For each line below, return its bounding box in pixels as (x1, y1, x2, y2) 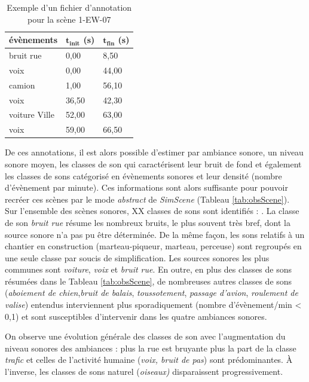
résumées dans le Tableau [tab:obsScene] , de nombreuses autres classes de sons (5, 274, 292, 287)
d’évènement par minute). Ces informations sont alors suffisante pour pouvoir (5, 181, 288, 194)
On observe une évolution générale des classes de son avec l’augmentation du (5, 330, 286, 343)
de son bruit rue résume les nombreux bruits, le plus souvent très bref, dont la (5, 216, 290, 228)
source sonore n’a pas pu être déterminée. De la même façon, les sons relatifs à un (5, 228, 305, 240)
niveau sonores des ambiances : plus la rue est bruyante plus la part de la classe (5, 341, 296, 354)
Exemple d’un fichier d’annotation (7, 1, 132, 13)
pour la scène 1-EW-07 (27, 13, 111, 25)
